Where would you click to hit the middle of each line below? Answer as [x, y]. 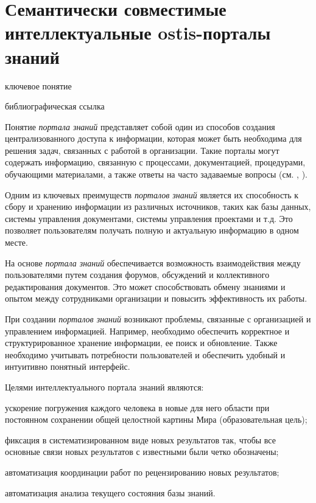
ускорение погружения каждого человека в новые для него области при [137, 407]
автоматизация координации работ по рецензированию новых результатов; [142, 472]
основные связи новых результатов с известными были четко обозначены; [142, 452]
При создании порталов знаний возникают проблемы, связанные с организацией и [158, 319]
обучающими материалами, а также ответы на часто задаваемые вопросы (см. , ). [156, 174]
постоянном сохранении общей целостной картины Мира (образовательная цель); [156, 419]
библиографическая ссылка [55, 106]
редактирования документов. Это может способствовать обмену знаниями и [145, 286]
